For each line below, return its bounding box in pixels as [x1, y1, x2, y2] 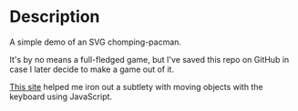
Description [9, 6, 100, 27]
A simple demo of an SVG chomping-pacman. [9, 36, 182, 47]
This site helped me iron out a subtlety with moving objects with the [9, 81, 263, 92]
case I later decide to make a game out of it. [9, 64, 175, 75]
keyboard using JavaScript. [9, 91, 112, 102]
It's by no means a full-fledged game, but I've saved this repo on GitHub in [9, 54, 290, 65]
